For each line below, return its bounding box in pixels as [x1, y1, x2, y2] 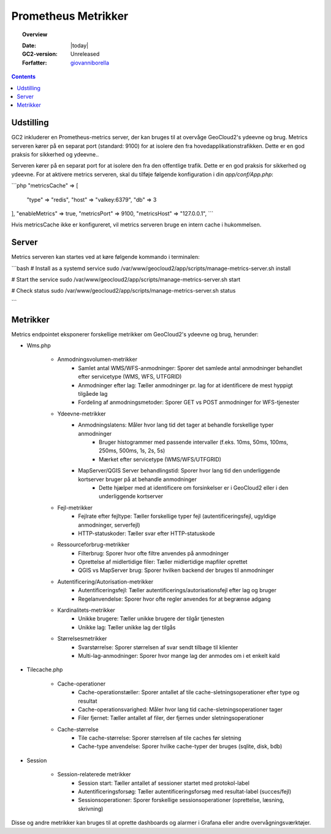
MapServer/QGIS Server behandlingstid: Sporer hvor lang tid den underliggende [78, 467, 280, 474]
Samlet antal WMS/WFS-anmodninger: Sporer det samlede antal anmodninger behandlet [78, 364, 303, 371]
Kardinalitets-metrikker [57, 606, 116, 614]
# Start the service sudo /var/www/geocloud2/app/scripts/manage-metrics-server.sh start [11, 276, 241, 283]
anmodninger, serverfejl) [78, 521, 140, 528]
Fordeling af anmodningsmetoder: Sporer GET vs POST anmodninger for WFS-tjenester [78, 399, 300, 406]
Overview [22, 31, 48, 38]
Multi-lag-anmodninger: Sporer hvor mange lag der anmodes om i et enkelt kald [78, 652, 280, 659]
